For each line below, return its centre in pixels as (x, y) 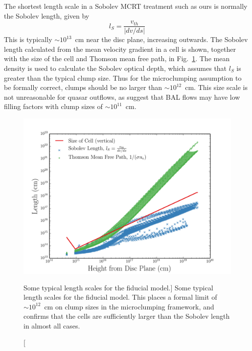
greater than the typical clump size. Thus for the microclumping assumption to (123, 77)
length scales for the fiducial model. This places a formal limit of (120, 297)
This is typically (28, 39)
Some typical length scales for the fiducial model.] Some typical (118, 287)
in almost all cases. (52, 325)
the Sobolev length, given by (47, 15)
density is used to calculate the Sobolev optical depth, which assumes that (115, 68)
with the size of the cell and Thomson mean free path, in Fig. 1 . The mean (117, 58)
